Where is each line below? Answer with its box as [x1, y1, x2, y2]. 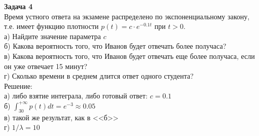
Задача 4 [4, 1, 33, 11]
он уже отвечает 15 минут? [4, 60, 88, 71]
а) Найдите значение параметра [4, 30, 101, 41]
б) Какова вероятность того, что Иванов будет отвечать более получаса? [4, 41, 227, 51]
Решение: [4, 80, 32, 91]
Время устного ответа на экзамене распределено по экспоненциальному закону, [4, 11, 250, 21]
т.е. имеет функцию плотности [4, 21, 99, 31]
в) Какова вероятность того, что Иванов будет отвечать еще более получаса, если [4, 50, 255, 61]
